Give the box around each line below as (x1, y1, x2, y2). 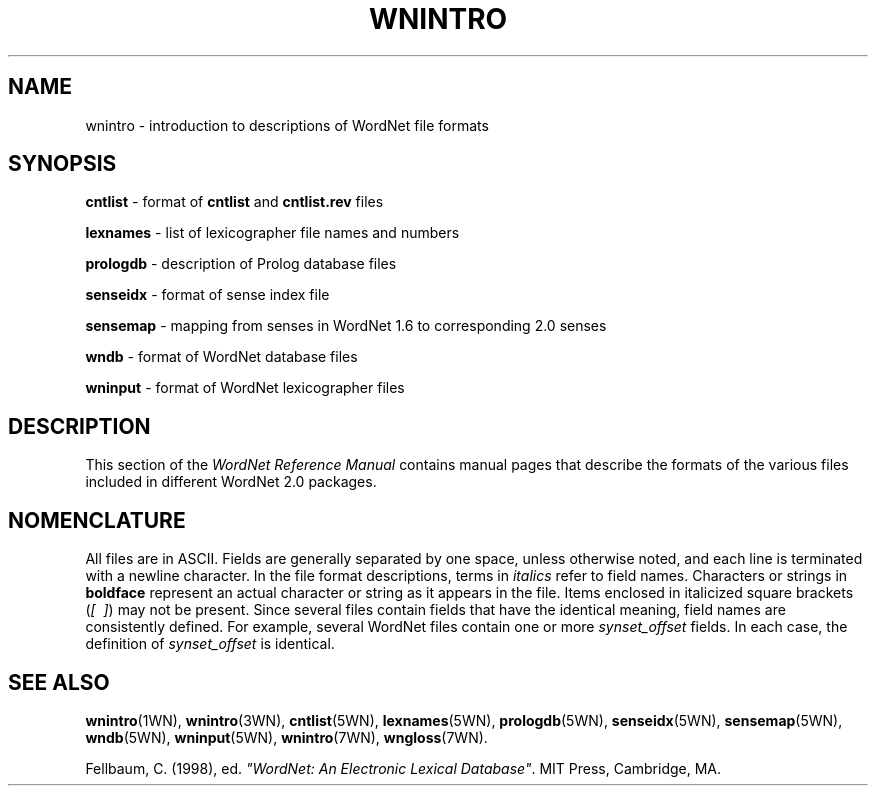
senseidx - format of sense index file (85, 286, 330, 304)
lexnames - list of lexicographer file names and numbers (85, 224, 460, 242)
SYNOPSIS (8, 151, 117, 177)
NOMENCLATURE (8, 507, 186, 533)
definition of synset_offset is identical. (85, 635, 335, 653)
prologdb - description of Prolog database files (85, 255, 397, 273)
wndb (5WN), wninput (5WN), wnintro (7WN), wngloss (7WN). (85, 728, 488, 746)
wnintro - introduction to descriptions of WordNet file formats (85, 116, 489, 134)
